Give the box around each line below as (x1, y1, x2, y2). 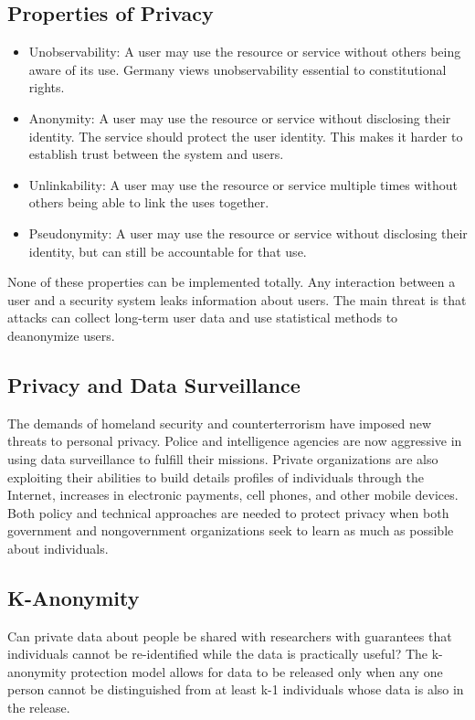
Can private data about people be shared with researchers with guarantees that (7, 626, 452, 645)
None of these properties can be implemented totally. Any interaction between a (7, 272, 456, 291)
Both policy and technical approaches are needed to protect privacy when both (7, 503, 449, 522)
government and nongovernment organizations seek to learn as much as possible (7, 521, 454, 540)
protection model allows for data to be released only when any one (70, 662, 443, 681)
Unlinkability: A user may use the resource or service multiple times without (28, 175, 458, 194)
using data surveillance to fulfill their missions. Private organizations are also (7, 449, 438, 468)
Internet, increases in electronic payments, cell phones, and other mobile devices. (7, 485, 459, 504)
